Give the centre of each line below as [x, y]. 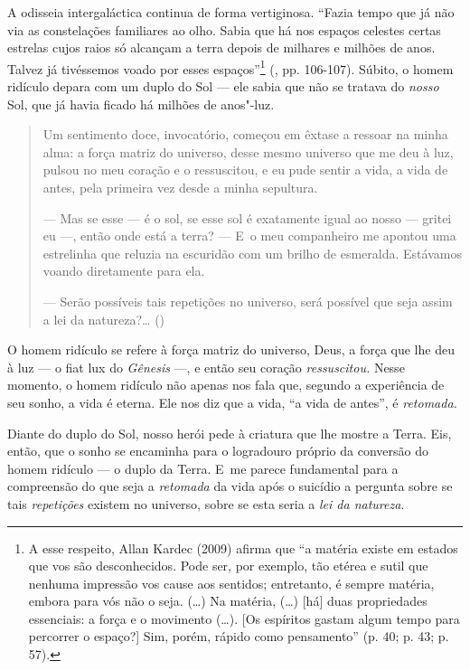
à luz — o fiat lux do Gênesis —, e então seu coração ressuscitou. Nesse [206, 367]
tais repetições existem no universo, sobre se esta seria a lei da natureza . [206, 503]
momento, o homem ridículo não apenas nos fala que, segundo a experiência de [226, 385]
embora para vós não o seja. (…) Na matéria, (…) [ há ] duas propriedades [228, 601]
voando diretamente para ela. [124, 271]
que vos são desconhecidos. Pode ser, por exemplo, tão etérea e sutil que [228, 566]
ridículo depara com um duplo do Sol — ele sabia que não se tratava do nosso [223, 86]
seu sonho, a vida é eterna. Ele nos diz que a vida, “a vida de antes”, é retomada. [232, 402]
